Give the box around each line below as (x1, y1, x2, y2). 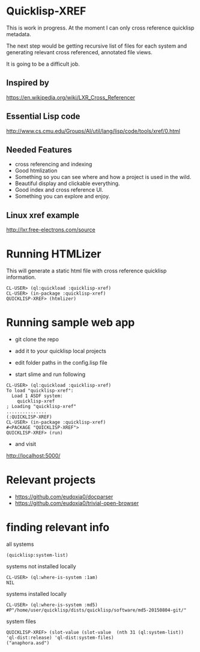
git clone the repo (14, 336, 59, 343)
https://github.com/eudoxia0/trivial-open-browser (14, 500, 139, 507)
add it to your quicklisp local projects (14, 348, 107, 355)
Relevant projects (6, 473, 96, 487)
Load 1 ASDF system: (11, 393, 63, 399)
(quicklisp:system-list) (6, 552, 68, 558)
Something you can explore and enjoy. (14, 193, 110, 200)
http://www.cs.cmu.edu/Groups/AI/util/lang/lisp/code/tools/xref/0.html (6, 127, 180, 134)
